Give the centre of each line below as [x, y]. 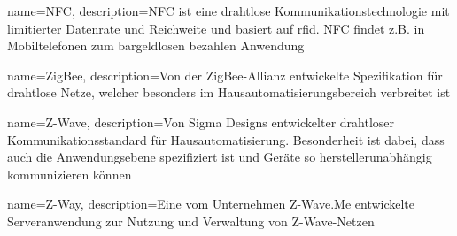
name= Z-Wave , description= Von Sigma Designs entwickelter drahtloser [201, 122]
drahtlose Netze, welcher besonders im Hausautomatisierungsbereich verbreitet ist [229, 92]
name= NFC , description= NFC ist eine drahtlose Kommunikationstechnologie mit [228, 11]
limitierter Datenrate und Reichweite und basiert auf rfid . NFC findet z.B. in [216, 28]
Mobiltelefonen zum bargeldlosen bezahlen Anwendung [156, 46]
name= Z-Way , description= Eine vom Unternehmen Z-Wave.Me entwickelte [211, 204]
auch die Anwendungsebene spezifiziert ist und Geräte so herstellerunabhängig [220, 157]
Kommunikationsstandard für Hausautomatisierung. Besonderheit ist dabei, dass [226, 139]
